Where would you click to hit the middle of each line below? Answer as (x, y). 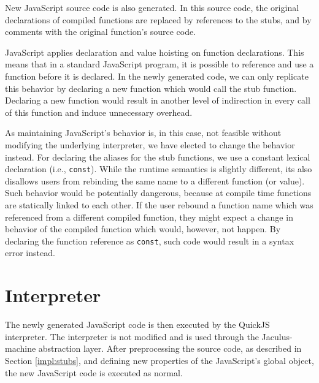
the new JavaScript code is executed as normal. (94, 372)
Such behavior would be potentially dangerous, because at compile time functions (158, 193)
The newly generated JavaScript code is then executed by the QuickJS (137, 324)
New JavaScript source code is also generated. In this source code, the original (152, 7)
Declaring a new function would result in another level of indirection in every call (158, 100)
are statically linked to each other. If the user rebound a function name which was (159, 204)
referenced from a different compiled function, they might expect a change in (149, 217)
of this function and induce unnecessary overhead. (99, 112)
